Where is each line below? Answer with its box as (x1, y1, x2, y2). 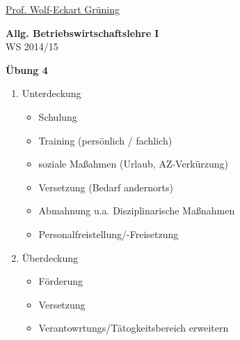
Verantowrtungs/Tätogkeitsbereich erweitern (38, 320, 229, 335)
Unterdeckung (22, 86, 81, 101)
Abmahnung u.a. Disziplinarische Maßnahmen (38, 203, 235, 218)
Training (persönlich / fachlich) (38, 133, 173, 147)
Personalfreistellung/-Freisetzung (38, 226, 179, 241)
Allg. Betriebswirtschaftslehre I (6, 25, 159, 40)
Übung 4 (6, 62, 48, 77)
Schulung (38, 109, 77, 124)
